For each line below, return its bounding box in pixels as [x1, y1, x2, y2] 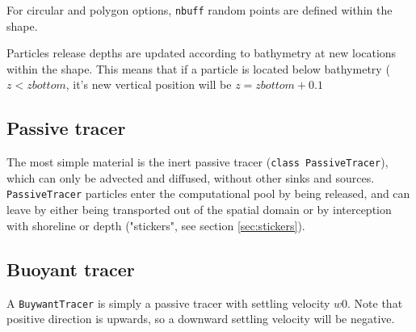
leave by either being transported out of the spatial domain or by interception [6, 201, 392, 218]
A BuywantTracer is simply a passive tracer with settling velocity [6, 294, 330, 311]
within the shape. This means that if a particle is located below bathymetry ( [6, 60, 390, 77]
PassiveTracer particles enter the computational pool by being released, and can [6, 185, 410, 202]
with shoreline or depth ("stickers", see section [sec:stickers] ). [6, 216, 305, 233]
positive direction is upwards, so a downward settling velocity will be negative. [6, 310, 395, 327]
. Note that [347, 294, 403, 311]
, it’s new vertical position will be [65, 76, 232, 93]
